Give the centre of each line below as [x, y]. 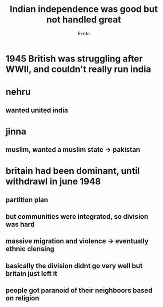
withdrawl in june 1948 [53, 182]
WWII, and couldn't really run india [79, 69]
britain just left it [31, 274]
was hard [20, 224]
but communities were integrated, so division [77, 217]
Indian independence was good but [84, 9]
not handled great [84, 20]
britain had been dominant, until [73, 171]
